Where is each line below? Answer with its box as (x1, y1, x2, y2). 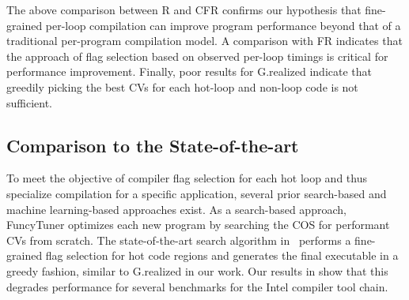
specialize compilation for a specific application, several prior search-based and (6, 185, 387, 201)
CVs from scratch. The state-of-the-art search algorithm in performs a (6, 231, 351, 248)
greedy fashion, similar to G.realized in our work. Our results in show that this (6, 262, 388, 279)
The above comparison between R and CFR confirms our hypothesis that (6, 2, 362, 17)
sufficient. (6, 94, 53, 111)
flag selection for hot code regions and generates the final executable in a (45, 247, 399, 264)
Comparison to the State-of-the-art (6, 133, 299, 157)
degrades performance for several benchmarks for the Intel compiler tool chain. (6, 278, 388, 294)
